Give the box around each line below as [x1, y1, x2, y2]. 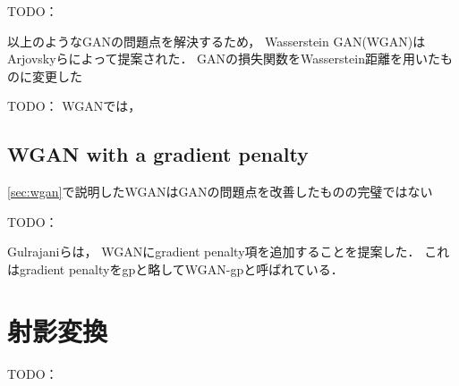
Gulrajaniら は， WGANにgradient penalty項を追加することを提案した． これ [7, 242, 450, 261]
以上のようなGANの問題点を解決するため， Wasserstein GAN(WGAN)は [7, 31, 426, 50]
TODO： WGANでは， [7, 96, 141, 115]
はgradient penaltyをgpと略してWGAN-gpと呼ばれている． [7, 259, 344, 278]
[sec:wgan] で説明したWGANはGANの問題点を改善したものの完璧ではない [7, 182, 433, 201]
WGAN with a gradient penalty [7, 140, 309, 168]
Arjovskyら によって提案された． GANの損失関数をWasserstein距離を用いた [7, 49, 440, 68]
